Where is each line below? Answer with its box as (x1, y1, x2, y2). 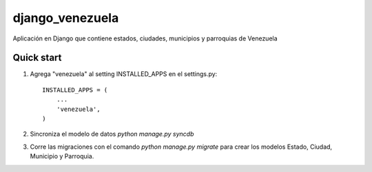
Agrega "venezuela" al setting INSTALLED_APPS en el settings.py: (30, 70, 218, 78)
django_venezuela (12, 10, 119, 25)
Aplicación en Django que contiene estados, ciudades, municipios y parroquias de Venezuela (12, 34, 278, 42)
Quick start (12, 52, 62, 64)
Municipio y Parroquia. (30, 152, 94, 160)
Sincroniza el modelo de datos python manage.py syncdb (30, 130, 194, 138)
